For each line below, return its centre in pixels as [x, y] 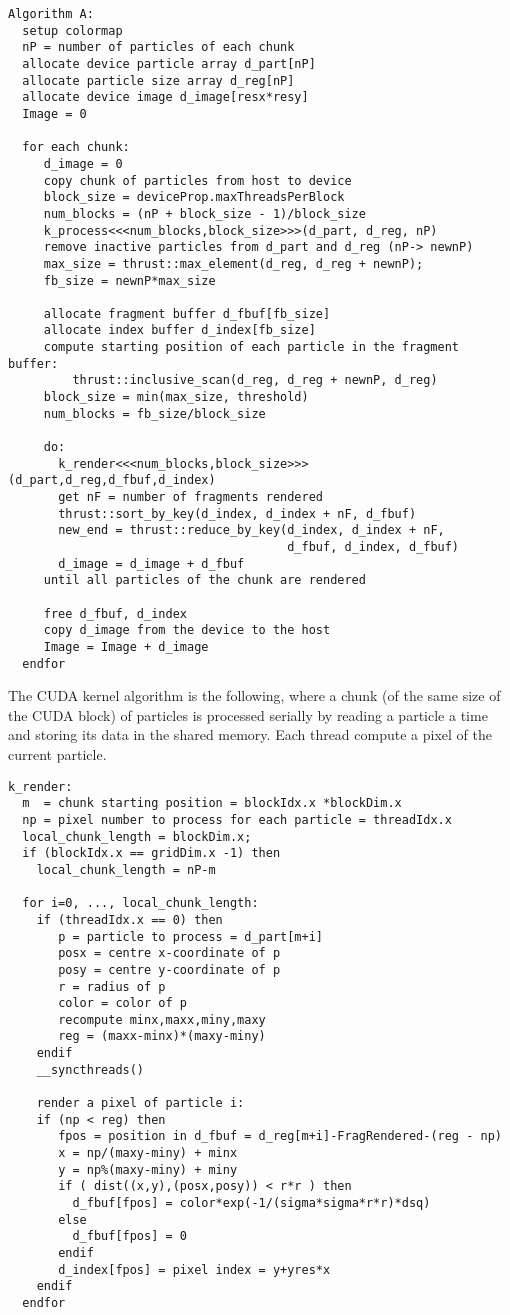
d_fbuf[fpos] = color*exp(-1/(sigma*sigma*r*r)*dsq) [251, 1203]
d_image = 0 [83, 163]
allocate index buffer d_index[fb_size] [179, 330]
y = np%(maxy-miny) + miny [148, 1169]
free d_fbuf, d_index [115, 613]
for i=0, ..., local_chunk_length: [140, 903]
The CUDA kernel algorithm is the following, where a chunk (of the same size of [254, 695]
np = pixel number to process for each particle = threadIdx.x [237, 819]
